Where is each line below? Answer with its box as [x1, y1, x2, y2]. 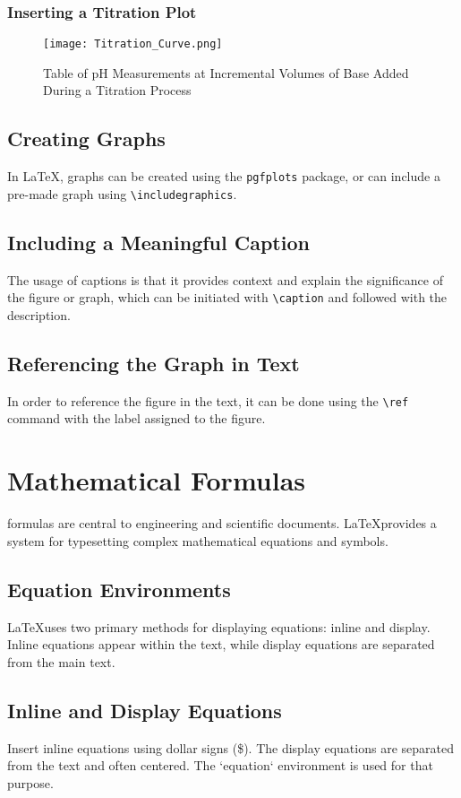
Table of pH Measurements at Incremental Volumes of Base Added [43, 63, 409, 82]
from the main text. [7, 652, 115, 671]
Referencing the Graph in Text [7, 350, 300, 377]
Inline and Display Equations [7, 696, 282, 724]
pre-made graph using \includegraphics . [7, 184, 237, 203]
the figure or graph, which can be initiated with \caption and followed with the [7, 288, 448, 307]
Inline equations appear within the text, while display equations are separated [7, 635, 435, 654]
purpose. [7, 773, 54, 792]
